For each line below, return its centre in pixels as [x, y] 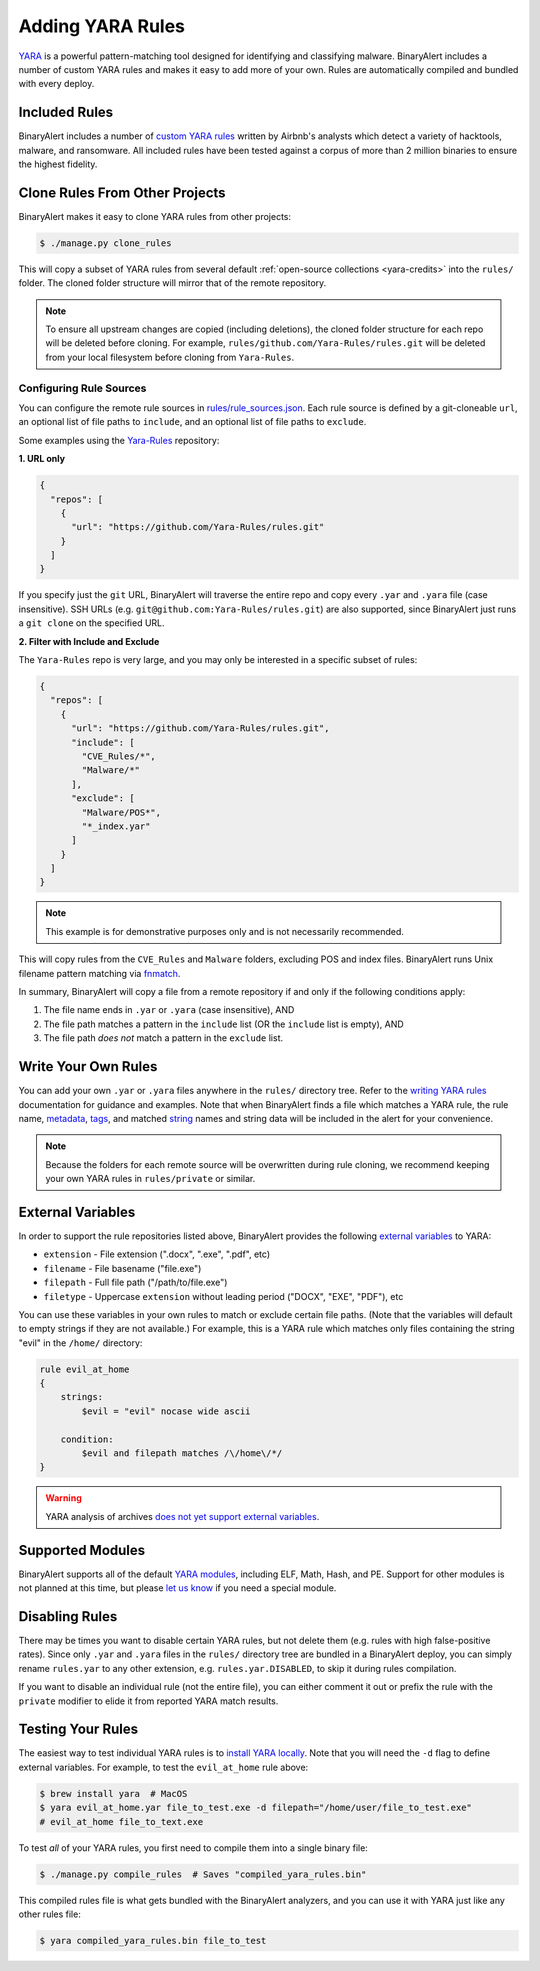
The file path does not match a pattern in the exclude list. [163, 1038]
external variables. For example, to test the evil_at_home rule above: [163, 1767]
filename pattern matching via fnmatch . [99, 973]
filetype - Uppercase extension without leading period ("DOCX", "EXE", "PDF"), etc [223, 1296]
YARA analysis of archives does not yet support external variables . [182, 1516]
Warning [63, 1498]
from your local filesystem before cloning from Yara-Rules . [170, 357]
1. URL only [41, 459]
